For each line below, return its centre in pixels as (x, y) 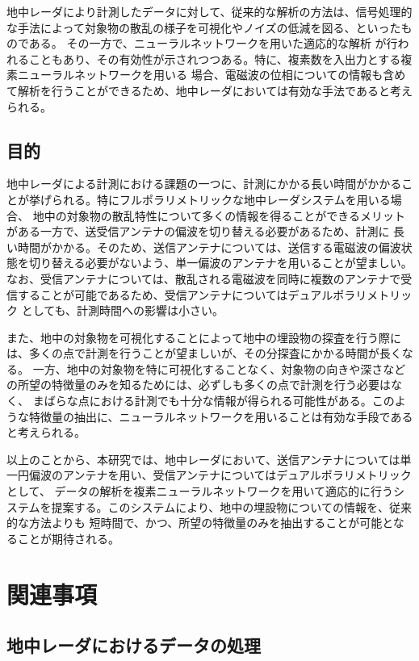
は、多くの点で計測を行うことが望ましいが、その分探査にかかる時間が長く (204, 353)
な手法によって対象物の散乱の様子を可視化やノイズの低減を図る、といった (204, 27)
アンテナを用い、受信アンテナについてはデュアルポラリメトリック (237, 475)
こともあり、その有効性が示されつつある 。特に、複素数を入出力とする (215, 59)
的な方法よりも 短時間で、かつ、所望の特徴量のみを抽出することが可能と (200, 523)
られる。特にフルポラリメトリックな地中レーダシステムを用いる (221, 199)
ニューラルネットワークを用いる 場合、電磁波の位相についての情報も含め (212, 75)
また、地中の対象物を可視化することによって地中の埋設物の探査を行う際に (204, 337)
